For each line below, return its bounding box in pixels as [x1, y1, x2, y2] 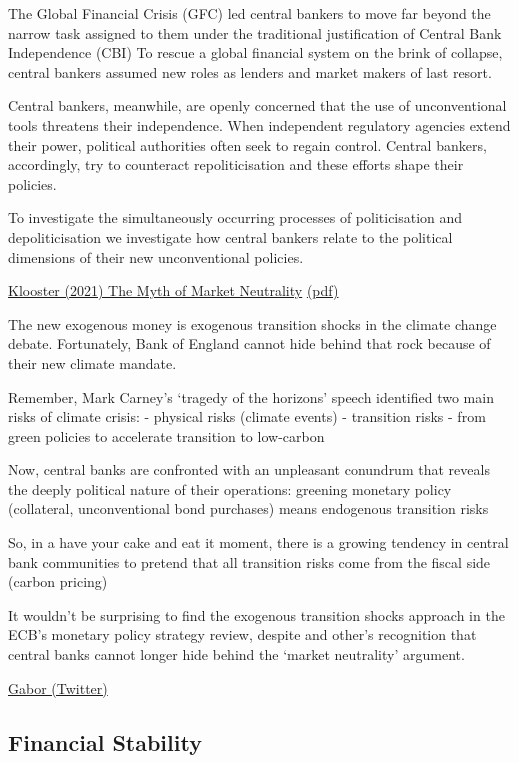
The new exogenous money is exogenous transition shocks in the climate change [8, 313, 497, 334]
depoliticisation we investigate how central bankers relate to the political [8, 226, 453, 247]
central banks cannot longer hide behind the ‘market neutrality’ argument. [8, 644, 465, 665]
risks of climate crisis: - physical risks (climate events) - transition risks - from [8, 406, 486, 427]
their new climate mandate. [8, 352, 177, 373]
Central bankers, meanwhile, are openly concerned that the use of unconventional [8, 95, 507, 116]
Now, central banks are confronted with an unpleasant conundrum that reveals [8, 459, 490, 480]
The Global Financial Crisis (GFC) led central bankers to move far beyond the [8, 3, 491, 23]
